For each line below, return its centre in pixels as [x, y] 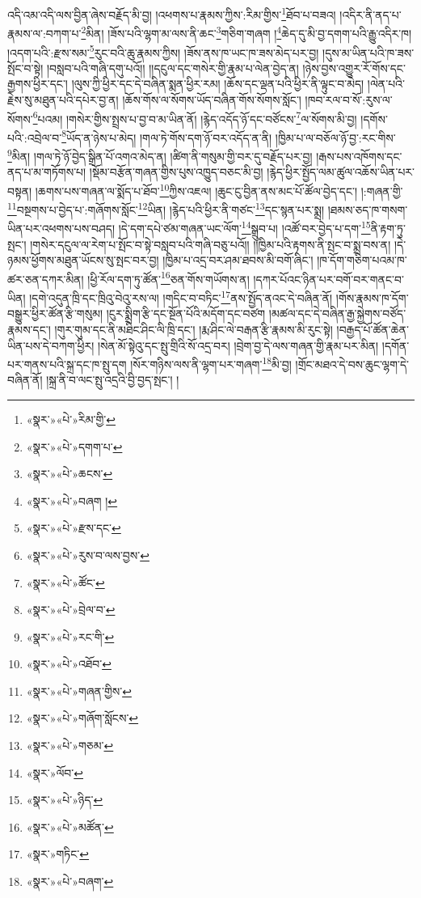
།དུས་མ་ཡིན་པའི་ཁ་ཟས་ [368, 52]
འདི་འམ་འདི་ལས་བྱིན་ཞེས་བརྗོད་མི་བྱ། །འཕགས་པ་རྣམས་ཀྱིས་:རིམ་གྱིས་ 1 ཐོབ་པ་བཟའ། [172, 13]
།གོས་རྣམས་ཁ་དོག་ [372, 297]
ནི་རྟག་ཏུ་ [388, 229]
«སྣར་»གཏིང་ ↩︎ [58, 854]
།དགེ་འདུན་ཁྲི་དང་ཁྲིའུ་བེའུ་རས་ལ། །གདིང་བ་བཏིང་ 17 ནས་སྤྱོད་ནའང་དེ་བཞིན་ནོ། [181, 297]
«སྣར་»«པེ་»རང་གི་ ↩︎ [70, 636]
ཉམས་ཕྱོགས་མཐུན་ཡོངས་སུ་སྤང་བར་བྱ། [83, 260]
